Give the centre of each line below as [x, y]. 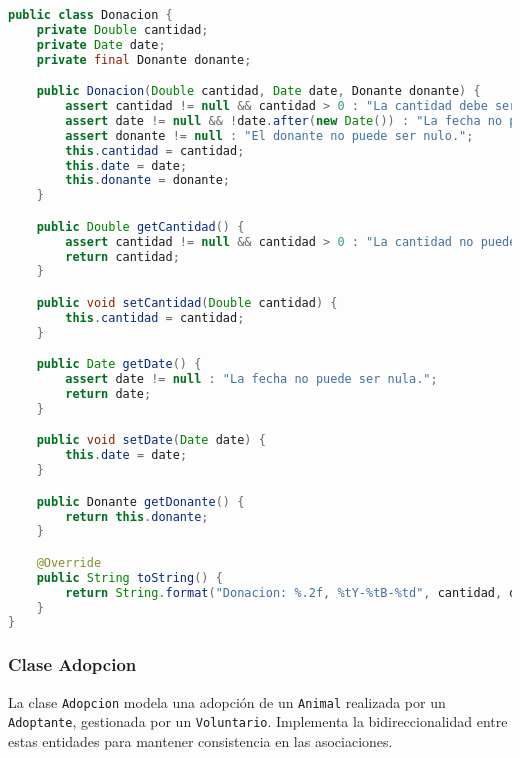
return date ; [108, 394]
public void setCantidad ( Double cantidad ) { [187, 302]
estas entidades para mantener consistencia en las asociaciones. [200, 740]
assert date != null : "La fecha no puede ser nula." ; [251, 379]
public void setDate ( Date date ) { [151, 440]
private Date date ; [101, 44]
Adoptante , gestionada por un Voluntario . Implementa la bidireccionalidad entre [258, 721]
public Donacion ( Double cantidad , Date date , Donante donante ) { [258, 91]
